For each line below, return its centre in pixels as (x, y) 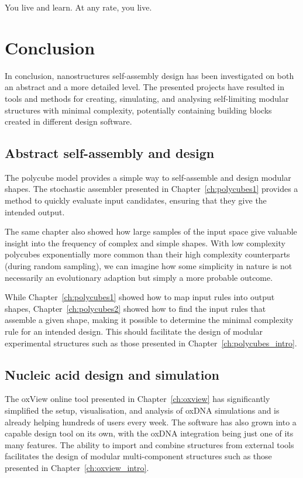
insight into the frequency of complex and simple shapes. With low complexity (145, 243)
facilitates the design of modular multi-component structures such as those (138, 456)
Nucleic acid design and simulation (112, 374)
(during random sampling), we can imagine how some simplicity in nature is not (149, 266)
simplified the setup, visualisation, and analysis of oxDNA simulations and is (142, 410)
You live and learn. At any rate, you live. (78, 7)
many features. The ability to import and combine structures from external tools (149, 444)
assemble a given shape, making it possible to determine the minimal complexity (149, 320)
